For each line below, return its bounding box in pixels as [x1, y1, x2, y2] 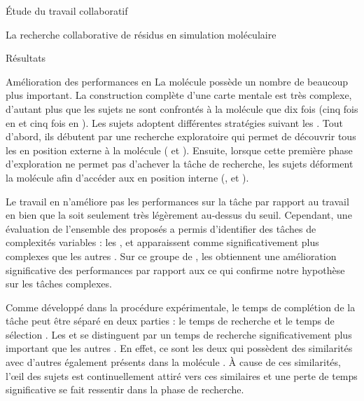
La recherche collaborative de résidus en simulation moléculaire [6, 27, 276, 41]
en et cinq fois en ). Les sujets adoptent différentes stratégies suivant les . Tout [6, 115, 343, 130]
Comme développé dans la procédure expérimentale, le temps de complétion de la [6, 299, 356, 314]
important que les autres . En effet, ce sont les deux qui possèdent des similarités [6, 341, 353, 355]
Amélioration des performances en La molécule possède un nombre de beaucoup [6, 74, 349, 88]
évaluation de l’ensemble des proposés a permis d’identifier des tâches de [6, 221, 316, 236]
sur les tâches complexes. [6, 276, 112, 291]
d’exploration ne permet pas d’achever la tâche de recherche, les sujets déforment [6, 156, 353, 171]
